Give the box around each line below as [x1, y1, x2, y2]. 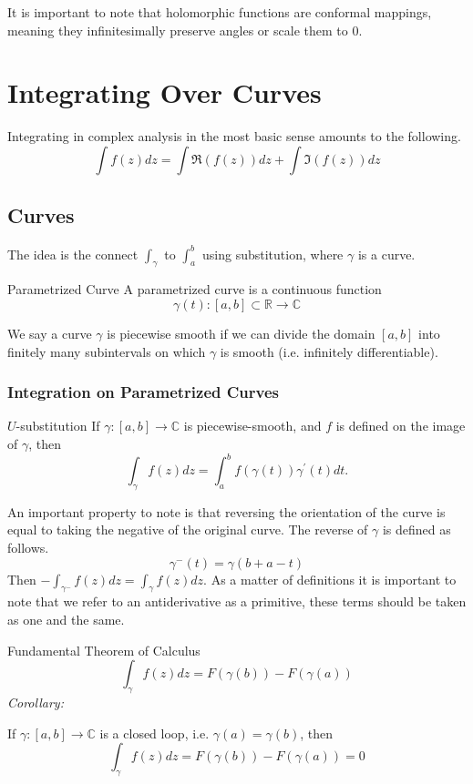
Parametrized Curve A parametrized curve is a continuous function [7, 280, 382, 299]
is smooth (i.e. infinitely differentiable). [220, 341, 438, 361]
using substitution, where [202, 244, 344, 263]
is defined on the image [335, 416, 466, 435]
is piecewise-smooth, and [183, 416, 322, 435]
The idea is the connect [7, 244, 139, 263]
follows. [7, 538, 49, 557]
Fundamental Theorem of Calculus [7, 640, 201, 659]
